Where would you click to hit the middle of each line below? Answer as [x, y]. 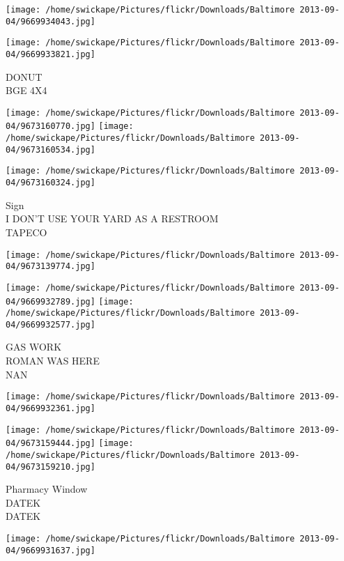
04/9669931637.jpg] [50, 550]
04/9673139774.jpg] [50, 267]
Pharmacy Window [47, 489]
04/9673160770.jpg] [50, 126]
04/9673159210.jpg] [50, 467]
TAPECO [26, 232]
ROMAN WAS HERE [53, 361]
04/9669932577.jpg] [50, 324]
